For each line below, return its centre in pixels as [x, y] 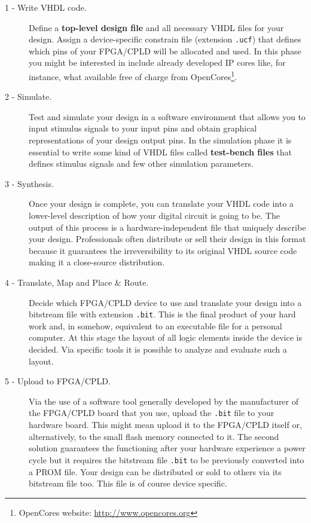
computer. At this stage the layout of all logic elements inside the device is [165, 337]
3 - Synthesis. [29, 183]
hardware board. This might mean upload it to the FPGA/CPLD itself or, [165, 425]
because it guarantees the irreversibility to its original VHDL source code [163, 250]
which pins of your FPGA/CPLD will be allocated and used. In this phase [165, 51]
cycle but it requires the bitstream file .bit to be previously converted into [167, 459]
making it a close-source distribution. [97, 262]
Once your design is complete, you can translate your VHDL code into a [161, 204]
